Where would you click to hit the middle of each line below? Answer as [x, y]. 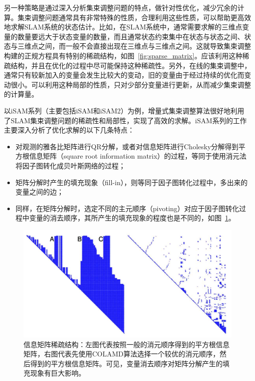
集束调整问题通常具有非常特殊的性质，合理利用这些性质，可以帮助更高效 [134, 17]
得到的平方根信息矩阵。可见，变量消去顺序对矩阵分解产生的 [126, 363]
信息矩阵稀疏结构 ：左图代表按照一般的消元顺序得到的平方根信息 [127, 344]
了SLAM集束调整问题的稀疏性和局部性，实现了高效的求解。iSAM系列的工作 [125, 120]
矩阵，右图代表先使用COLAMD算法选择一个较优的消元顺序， [122, 354]
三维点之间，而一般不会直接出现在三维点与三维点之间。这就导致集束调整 [134, 46]
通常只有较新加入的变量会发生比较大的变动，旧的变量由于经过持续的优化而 [124, 75]
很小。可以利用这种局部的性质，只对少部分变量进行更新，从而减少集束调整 [131, 84]
